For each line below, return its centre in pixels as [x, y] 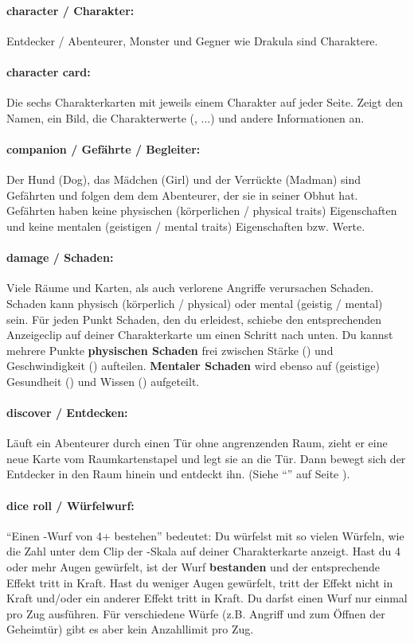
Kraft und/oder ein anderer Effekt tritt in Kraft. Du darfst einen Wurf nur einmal [207, 598]
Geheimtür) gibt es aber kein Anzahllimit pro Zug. [130, 629]
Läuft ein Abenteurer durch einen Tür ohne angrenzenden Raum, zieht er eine [197, 443]
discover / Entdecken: [67, 413]
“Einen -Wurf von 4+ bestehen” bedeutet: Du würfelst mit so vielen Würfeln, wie [205, 535]
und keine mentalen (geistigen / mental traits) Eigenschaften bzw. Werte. [186, 226]
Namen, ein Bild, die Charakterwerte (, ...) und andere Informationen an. [186, 117]
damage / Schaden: [60, 257]
